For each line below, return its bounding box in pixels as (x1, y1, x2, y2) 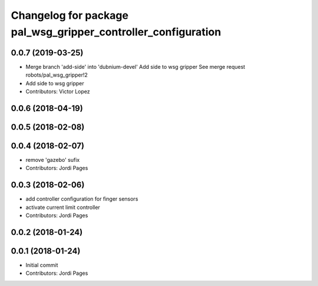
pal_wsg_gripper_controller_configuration (11, 25, 221, 38)
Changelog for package (11, 9, 129, 22)
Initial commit (25, 261, 58, 268)
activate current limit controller (25, 204, 100, 211)
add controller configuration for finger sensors (25, 195, 138, 202)
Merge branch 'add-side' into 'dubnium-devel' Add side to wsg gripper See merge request (25, 63, 246, 70)
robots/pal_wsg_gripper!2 (25, 71, 88, 79)
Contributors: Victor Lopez (25, 88, 91, 95)
